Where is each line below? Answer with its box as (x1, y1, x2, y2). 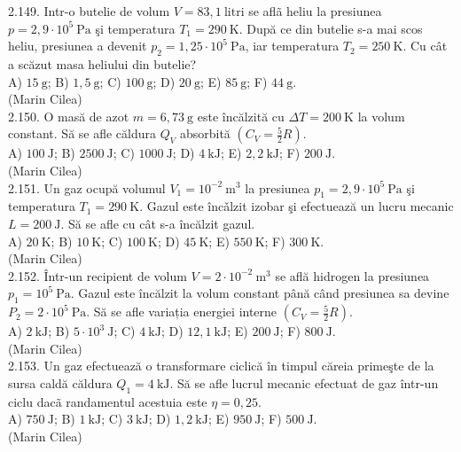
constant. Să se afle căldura (8, 124, 157, 143)
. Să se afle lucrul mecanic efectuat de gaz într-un (169, 373, 439, 392)
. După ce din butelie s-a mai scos (238, 19, 423, 37)
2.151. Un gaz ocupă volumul (8, 178, 166, 197)
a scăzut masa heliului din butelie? (8, 54, 197, 73)
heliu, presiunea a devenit (8, 36, 147, 55)
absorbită (179, 124, 230, 143)
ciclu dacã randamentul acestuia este (8, 392, 207, 410)
